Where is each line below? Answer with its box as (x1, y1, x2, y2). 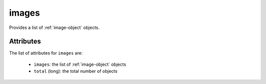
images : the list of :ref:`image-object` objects (33, 61, 127, 67)
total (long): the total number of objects (33, 68, 118, 74)
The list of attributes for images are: (9, 50, 83, 56)
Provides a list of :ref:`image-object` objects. (9, 25, 100, 30)
